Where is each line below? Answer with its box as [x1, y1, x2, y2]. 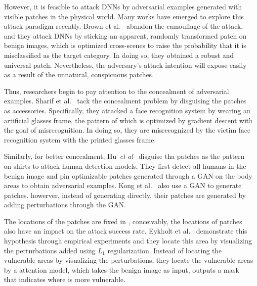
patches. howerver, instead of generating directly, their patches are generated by [4, 190, 246, 200]
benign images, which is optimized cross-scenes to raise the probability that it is [4, 40, 246, 50]
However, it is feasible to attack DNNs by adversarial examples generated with [4, 1, 242, 11]
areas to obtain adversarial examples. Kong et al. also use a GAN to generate [4, 180, 242, 191]
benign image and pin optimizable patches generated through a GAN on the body [4, 170, 253, 181]
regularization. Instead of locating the [107, 245, 222, 255]
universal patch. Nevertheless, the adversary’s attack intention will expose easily [4, 59, 247, 70]
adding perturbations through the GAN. [4, 199, 126, 210]
